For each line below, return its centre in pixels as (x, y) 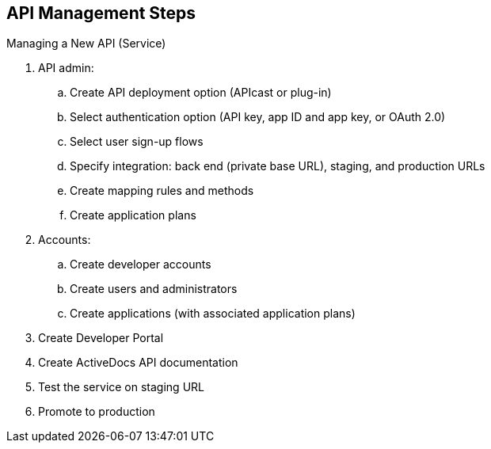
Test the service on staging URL (121, 387)
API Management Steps (101, 13)
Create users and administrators (154, 289)
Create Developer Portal (101, 338)
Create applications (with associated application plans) (213, 314)
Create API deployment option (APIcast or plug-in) (201, 93)
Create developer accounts (141, 264)
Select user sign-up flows (137, 142)
